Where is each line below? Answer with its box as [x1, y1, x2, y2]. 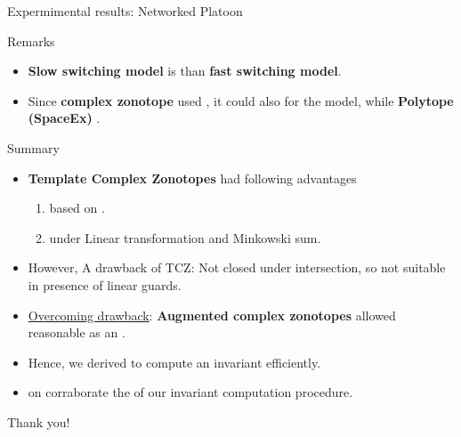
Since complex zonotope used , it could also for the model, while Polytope [28, 91, 454, 109]
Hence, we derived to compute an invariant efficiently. [28, 352, 321, 371]
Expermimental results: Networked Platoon [7, 2, 243, 20]
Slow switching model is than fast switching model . [28, 61, 342, 80]
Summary [7, 138, 60, 157]
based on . [49, 198, 105, 217]
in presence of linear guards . [28, 275, 182, 294]
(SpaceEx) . [28, 109, 101, 127]
